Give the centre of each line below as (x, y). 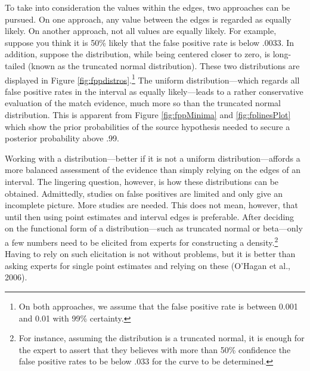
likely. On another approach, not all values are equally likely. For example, (141, 31)
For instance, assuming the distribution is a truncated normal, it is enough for (162, 338)
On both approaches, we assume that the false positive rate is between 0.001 (158, 306)
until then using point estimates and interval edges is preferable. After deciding (150, 216)
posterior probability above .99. (62, 138)
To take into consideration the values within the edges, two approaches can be (148, 7)
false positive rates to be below (75, 361)
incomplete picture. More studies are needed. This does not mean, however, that (151, 205)
